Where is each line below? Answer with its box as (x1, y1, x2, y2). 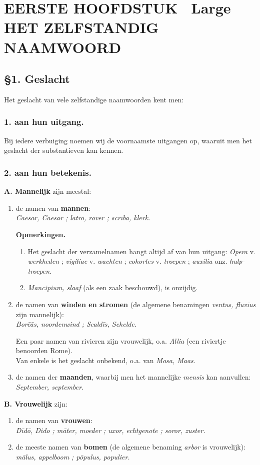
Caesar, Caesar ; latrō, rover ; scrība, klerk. (15, 212, 150, 223)
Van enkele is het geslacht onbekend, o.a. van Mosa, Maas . (15, 355, 195, 365)
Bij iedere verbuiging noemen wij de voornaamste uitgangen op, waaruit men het (4, 135, 252, 145)
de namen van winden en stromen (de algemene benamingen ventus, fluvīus (15, 299, 256, 309)
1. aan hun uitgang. (4, 115, 84, 128)
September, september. (15, 382, 84, 392)
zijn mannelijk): (15, 309, 64, 319)
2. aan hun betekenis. (4, 166, 91, 178)
